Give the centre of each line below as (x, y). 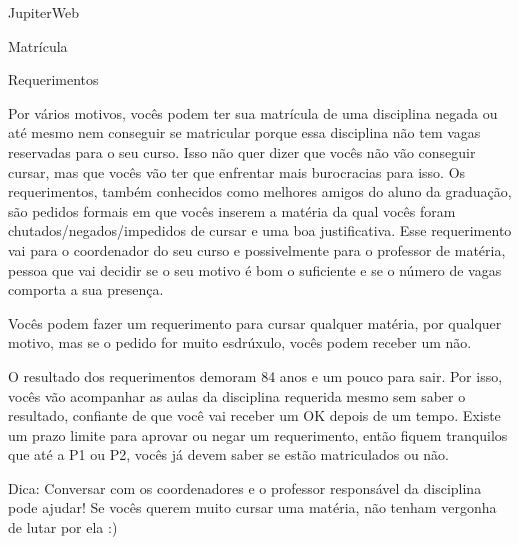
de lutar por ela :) (63, 527)
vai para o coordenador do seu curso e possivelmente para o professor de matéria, (257, 249)
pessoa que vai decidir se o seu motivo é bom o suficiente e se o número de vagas (255, 269)
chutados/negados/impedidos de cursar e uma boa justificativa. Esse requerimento (260, 230)
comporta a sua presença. (86, 289)
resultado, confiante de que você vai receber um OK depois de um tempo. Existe (254, 415)
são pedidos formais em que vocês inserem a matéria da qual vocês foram (232, 210)
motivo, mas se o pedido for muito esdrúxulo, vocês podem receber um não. (240, 342)
